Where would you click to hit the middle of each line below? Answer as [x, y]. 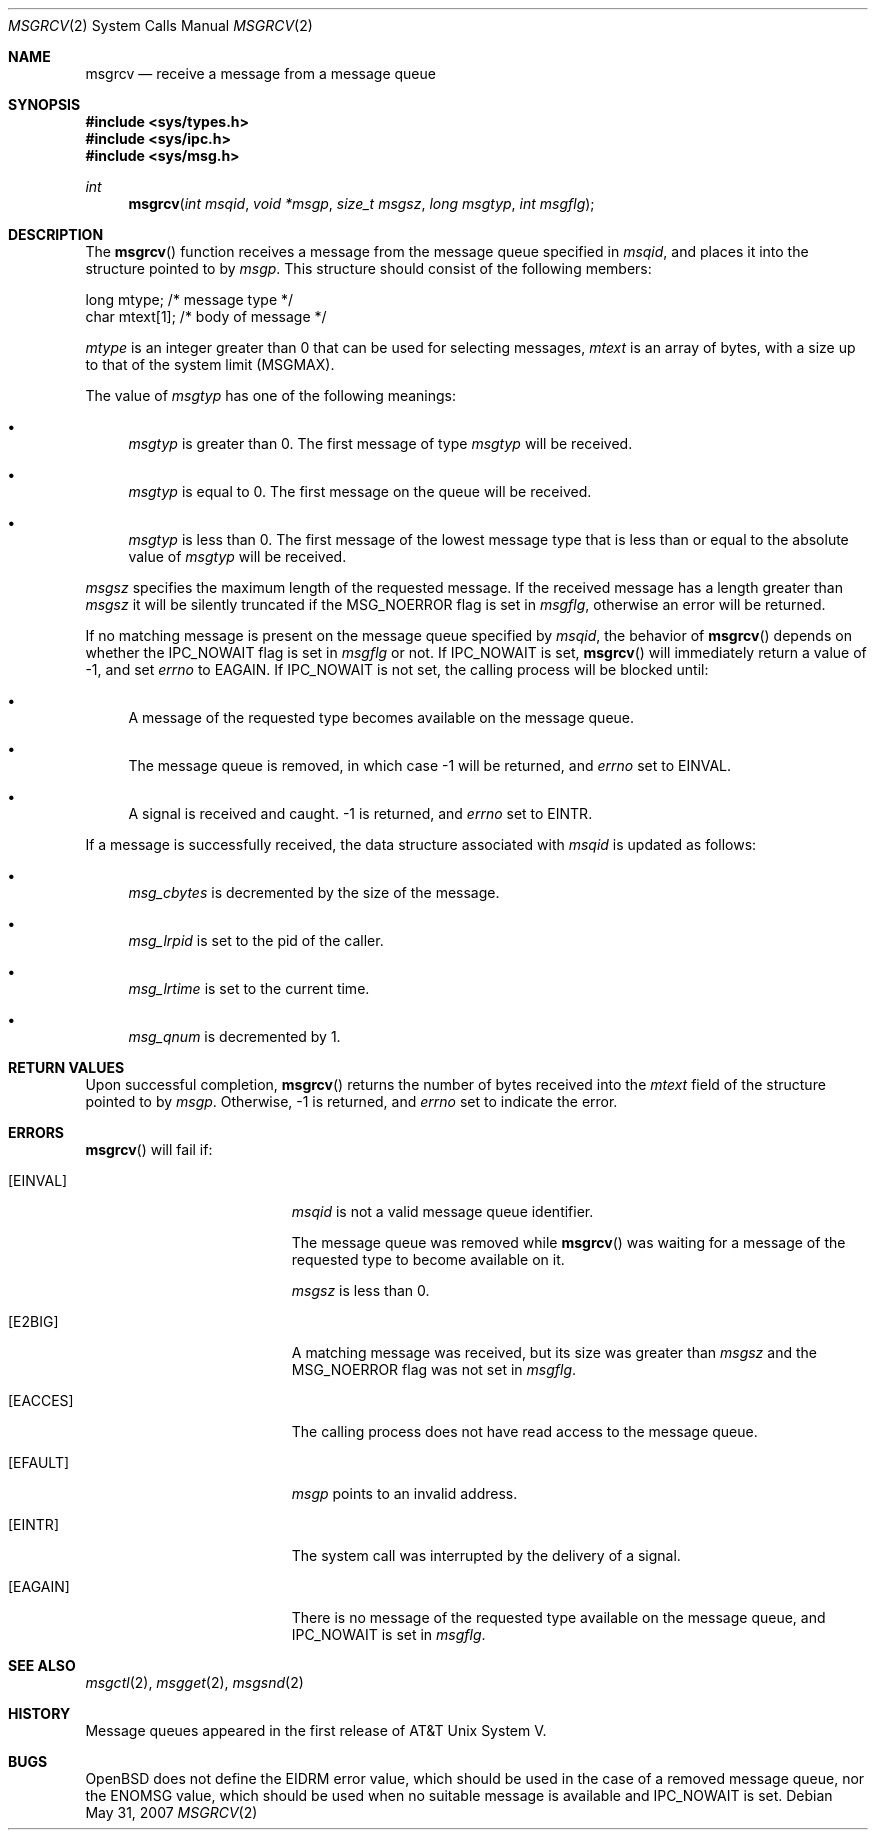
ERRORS [36, 1132]
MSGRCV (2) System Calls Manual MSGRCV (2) [160, 25]
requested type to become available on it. [428, 1259]
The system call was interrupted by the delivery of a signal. [486, 1555]
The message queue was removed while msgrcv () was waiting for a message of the [568, 1242]
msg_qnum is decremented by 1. [234, 1036]
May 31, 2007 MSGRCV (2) [171, 1812]
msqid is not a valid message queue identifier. [442, 1211]
